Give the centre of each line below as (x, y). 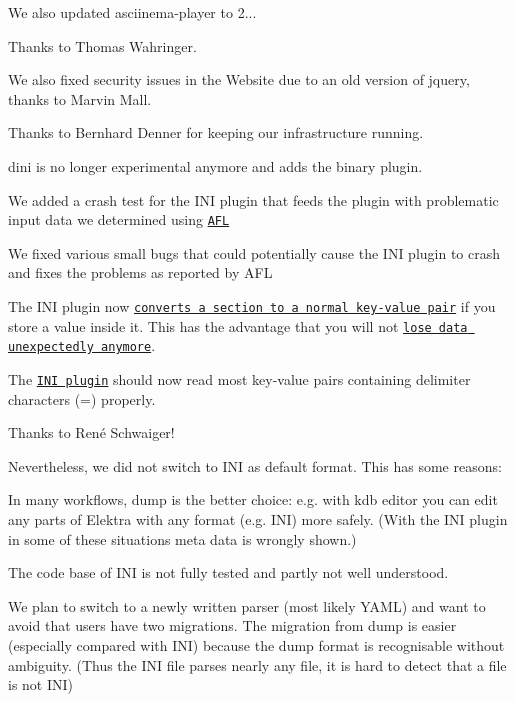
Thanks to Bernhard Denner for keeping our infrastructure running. (216, 132)
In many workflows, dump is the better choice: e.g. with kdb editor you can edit (253, 499)
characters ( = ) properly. (82, 398)
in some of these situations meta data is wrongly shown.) (182, 538)
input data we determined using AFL (119, 219)
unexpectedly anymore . (82, 345)
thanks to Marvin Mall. (80, 98)
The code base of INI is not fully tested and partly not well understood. (228, 572)
